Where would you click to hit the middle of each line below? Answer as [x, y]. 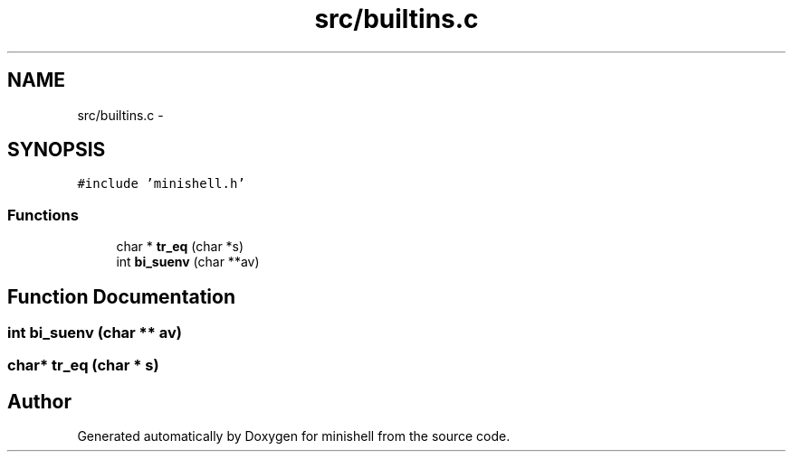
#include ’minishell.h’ [161, 184]
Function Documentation [121, 296]
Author [39, 401]
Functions [43, 215]
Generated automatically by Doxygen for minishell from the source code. [294, 436]
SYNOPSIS [57, 150]
